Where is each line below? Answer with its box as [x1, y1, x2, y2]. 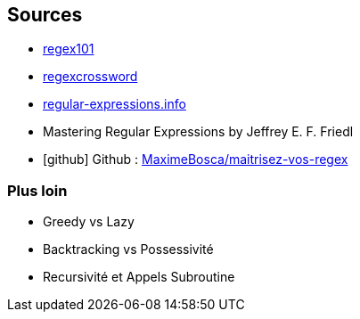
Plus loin [7, 181, 68, 200]
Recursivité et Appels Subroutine [43, 269, 235, 285]
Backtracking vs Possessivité [43, 241, 214, 258]
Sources [7, 4, 83, 26]
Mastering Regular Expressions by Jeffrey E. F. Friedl [43, 124, 354, 140]
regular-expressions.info [43, 96, 186, 112]
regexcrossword [43, 69, 138, 85]
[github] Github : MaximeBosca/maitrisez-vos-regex [43, 151, 348, 168]
